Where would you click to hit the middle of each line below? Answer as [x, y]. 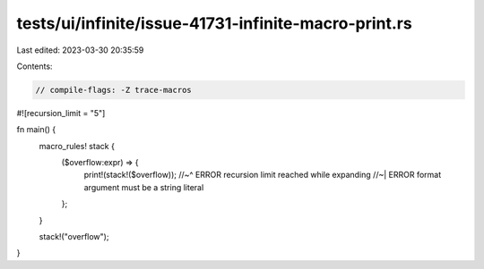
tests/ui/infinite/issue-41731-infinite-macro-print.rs [214, 23]
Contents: [35, 66]
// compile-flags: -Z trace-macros [113, 90]
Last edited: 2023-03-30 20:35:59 [80, 50]
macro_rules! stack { [77, 146]
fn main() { [36, 130]
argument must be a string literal [144, 187]
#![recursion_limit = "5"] [61, 113]
